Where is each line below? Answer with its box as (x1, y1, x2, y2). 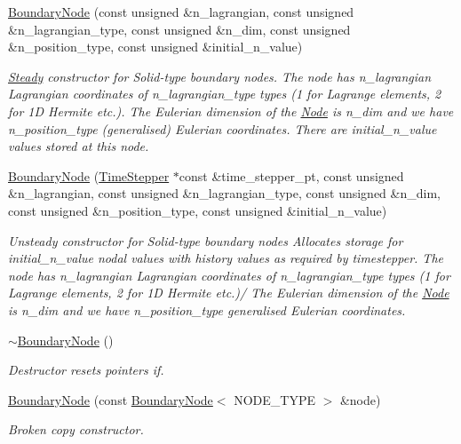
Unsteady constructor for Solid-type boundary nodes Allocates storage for (8, 231, 403, 250)
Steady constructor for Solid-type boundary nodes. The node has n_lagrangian (8, 67, 432, 85)
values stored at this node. (8, 137, 149, 155)
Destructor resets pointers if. (8, 361, 164, 379)
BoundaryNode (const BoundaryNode (8, 390, 213, 408)
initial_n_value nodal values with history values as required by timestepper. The (8, 249, 443, 267)
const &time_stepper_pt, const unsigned (179, 166, 404, 185)
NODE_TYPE (234, 390, 315, 408)
